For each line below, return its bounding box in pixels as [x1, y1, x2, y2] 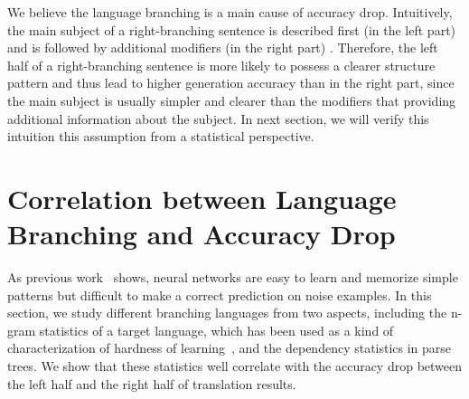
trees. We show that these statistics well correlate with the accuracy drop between [7, 356, 463, 375]
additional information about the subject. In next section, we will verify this [7, 109, 429, 128]
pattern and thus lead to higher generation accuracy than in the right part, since [7, 73, 455, 92]
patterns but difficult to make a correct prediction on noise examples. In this [7, 285, 432, 304]
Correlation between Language [7, 179, 397, 216]
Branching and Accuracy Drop [7, 215, 396, 252]
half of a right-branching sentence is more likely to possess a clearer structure [7, 55, 436, 74]
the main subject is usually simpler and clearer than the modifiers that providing [7, 90, 456, 109]
